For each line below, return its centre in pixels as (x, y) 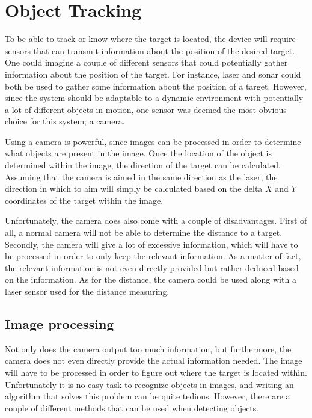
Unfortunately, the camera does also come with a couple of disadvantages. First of (156, 220)
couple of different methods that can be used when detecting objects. (132, 407)
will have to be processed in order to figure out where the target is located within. (156, 372)
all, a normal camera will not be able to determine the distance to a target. (144, 232)
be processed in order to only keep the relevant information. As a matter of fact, (153, 256)
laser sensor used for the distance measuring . (87, 291)
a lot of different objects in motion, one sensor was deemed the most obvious (146, 109)
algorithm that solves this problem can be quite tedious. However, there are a (148, 396)
